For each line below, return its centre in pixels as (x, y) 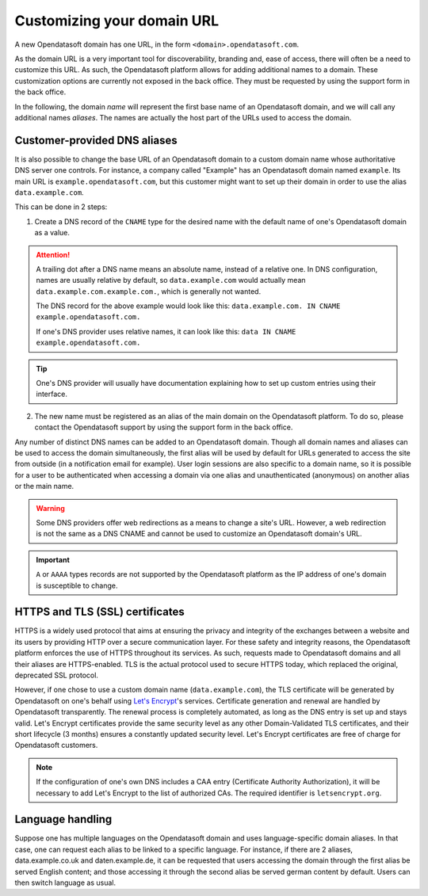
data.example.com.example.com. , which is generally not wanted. (149, 291)
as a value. (52, 233)
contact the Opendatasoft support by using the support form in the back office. (164, 427)
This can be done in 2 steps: (61, 207)
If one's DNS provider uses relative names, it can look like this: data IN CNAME (166, 331)
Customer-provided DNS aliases (96, 140)
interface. (52, 394)
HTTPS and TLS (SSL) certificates (100, 612)
